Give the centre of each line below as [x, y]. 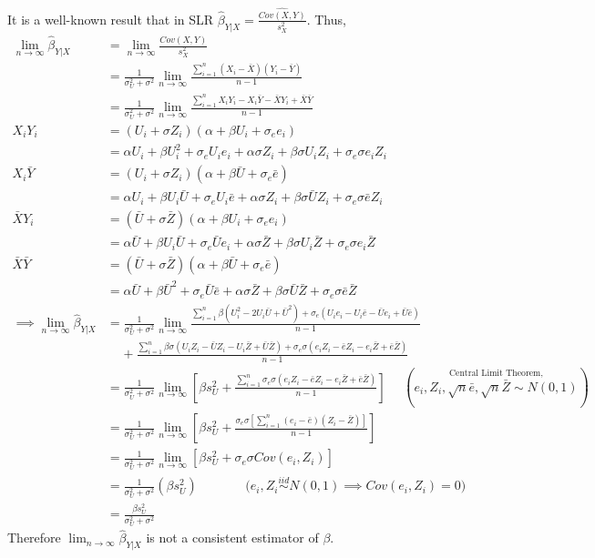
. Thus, [326, 19]
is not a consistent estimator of [232, 538]
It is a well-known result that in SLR [111, 19]
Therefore [34, 538]
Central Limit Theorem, [496, 373]
